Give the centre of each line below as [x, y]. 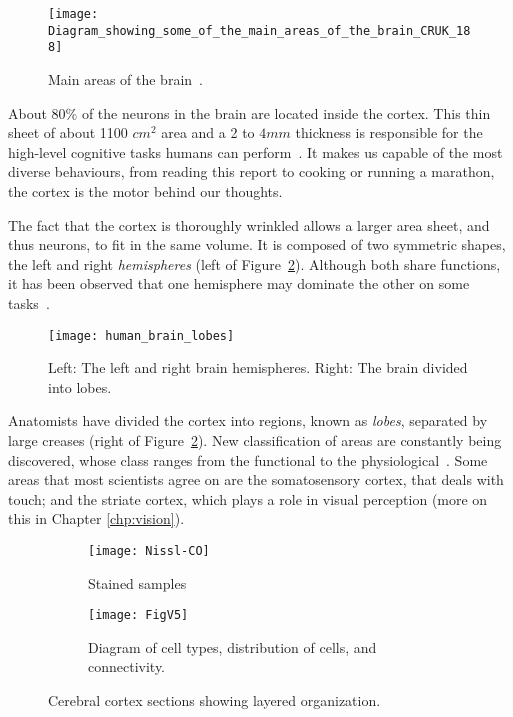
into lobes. [80, 386]
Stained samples [137, 582]
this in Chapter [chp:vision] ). [96, 518]
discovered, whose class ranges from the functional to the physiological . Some [248, 459]
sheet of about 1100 [68, 132]
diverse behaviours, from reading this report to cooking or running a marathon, [251, 171]
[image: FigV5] [138, 615]
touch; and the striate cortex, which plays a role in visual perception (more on [248, 498]
